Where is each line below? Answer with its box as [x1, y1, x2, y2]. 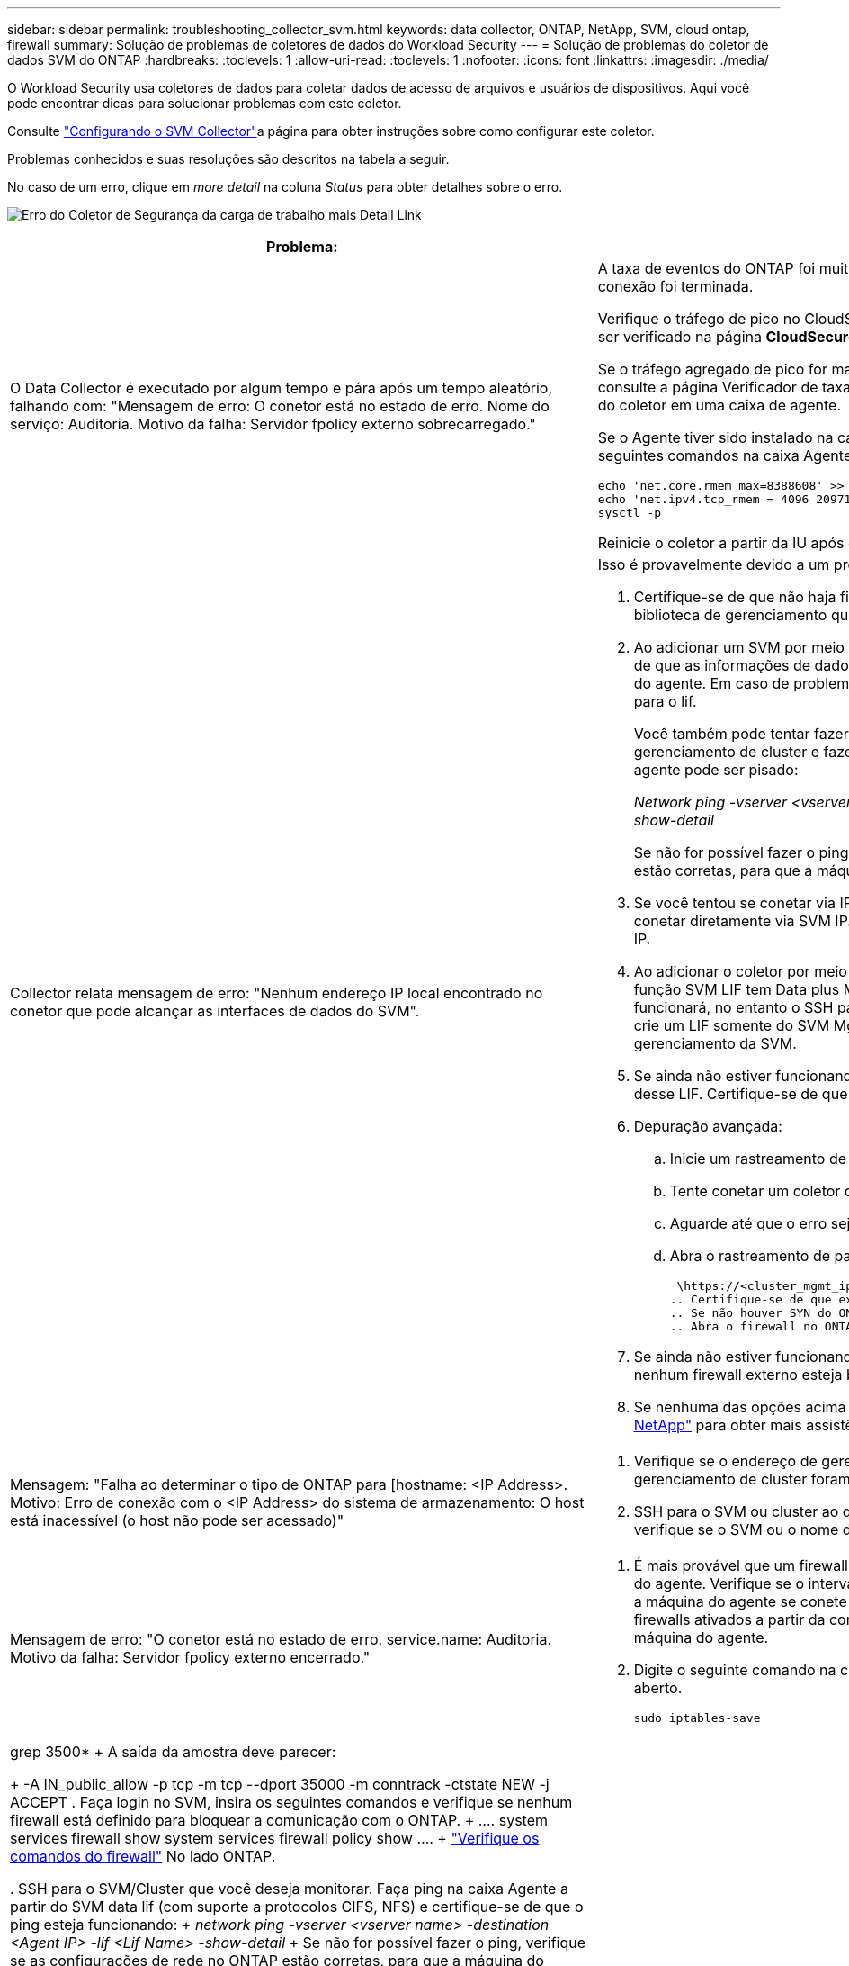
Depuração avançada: [633, 1117, 782, 1135]
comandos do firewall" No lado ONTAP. [10, 1847, 276, 1865]
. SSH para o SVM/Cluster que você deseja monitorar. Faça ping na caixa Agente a [10, 1880, 568, 1898]
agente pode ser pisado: [633, 761, 799, 779]
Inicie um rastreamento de [669, 1150, 847, 1168]
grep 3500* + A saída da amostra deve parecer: [10, 1743, 336, 1761]
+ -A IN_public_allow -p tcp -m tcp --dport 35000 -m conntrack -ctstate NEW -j [10, 1775, 550, 1793]
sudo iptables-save [633, 1711, 761, 1725]
